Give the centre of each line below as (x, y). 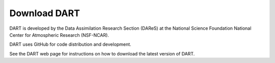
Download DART (45, 13)
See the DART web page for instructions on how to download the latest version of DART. (102, 53)
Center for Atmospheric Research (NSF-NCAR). (59, 35)
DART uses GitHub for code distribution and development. (71, 44)
